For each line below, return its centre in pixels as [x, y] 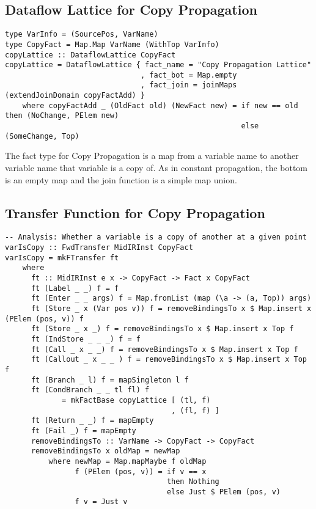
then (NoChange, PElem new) [62, 116]
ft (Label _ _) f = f [75, 288]
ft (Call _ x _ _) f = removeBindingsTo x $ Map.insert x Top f [164, 349]
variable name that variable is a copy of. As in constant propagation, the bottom [156, 168]
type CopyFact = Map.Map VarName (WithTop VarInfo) [112, 44]
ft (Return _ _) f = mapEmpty [92, 421]
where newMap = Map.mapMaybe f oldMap [127, 461]
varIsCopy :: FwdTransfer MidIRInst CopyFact [99, 248]
